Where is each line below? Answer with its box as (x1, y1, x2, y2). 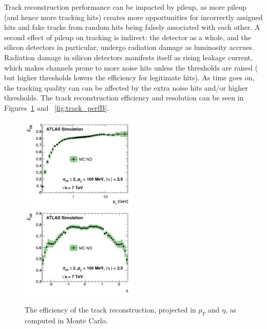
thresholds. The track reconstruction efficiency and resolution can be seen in (4, 92, 244, 103)
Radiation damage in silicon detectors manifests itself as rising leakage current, (4, 51, 253, 62)
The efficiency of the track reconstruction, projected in (25, 304, 196, 315)
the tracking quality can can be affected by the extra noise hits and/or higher (4, 82, 248, 93)
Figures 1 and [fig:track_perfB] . (4, 102, 109, 113)
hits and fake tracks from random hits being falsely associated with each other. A (4, 22, 260, 32)
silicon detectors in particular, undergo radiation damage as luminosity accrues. (4, 42, 254, 53)
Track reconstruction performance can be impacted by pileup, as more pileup (4, 2, 246, 12)
